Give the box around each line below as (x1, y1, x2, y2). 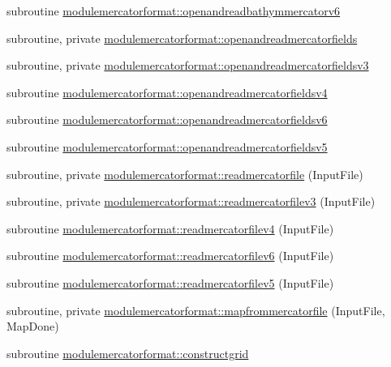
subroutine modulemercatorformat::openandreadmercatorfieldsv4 (6, 83, 328, 100)
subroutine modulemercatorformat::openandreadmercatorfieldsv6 (6, 111, 328, 128)
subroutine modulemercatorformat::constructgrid (6, 344, 249, 361)
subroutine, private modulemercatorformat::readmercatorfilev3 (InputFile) (6, 193, 376, 210)
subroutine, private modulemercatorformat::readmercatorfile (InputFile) (6, 165, 363, 182)
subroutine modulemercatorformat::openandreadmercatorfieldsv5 (6, 138, 328, 155)
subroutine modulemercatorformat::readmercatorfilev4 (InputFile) (6, 220, 334, 237)
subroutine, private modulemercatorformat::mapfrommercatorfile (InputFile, (6, 301, 385, 318)
